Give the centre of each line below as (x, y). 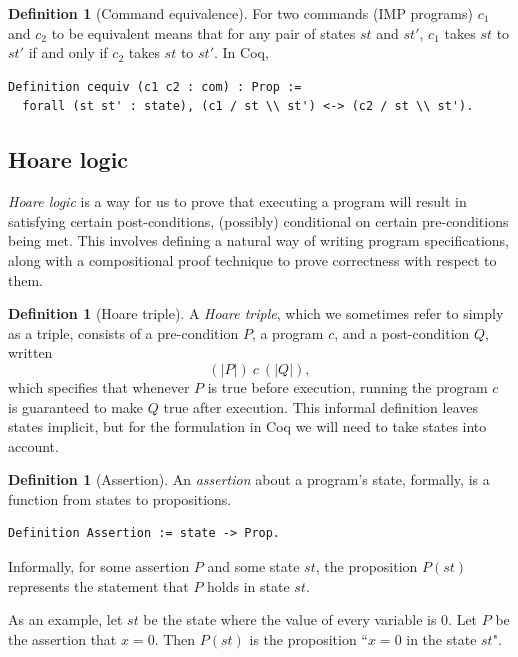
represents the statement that (98, 585)
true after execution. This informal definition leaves (320, 406)
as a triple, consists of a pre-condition (123, 332)
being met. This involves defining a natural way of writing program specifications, (258, 240)
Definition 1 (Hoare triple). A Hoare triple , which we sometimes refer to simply (256, 313)
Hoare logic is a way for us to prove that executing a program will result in (237, 201)
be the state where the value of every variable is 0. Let (310, 619)
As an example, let (65, 619)
